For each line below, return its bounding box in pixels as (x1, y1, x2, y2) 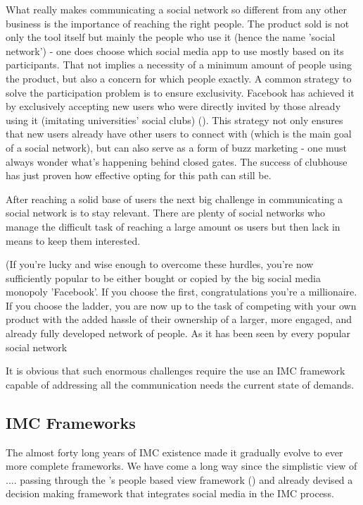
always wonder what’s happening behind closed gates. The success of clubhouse (6, 154, 348, 169)
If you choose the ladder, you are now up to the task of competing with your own (6, 298, 357, 312)
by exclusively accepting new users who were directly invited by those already (6, 99, 341, 114)
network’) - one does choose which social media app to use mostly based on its (6, 43, 344, 58)
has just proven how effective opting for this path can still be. (6, 168, 272, 183)
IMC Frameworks (6, 411, 136, 433)
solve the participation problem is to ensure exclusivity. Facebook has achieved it (6, 85, 355, 99)
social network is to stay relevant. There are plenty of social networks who (6, 205, 325, 220)
